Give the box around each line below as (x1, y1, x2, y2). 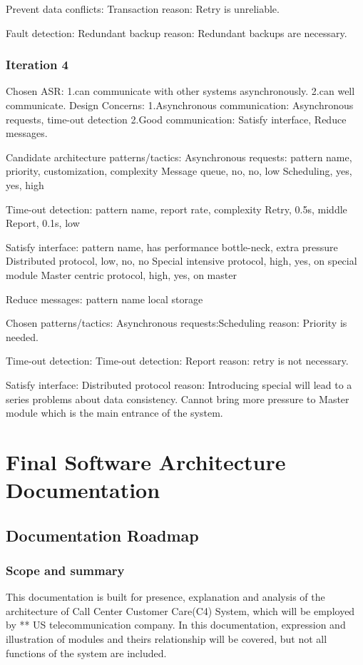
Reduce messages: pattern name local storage (6, 291, 203, 306)
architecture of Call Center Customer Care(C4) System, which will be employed (6, 603, 355, 618)
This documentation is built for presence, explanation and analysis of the (6, 589, 325, 604)
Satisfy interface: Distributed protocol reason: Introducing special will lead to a (6, 377, 352, 392)
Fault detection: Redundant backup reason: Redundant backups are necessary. (6, 25, 347, 40)
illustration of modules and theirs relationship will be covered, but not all (6, 631, 327, 646)
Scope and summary (6, 561, 125, 579)
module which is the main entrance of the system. (6, 405, 223, 420)
